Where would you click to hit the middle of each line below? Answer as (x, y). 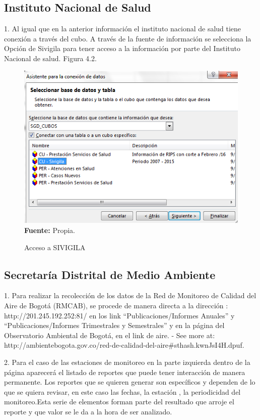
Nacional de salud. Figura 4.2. (50, 58)
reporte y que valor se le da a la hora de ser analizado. (88, 411)
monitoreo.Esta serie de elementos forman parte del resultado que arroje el (119, 402)
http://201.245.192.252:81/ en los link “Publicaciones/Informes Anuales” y (119, 315)
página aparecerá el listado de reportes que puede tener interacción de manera (125, 372)
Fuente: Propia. (50, 230)
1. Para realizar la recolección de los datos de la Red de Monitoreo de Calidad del (130, 295)
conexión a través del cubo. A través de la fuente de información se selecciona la (128, 38)
